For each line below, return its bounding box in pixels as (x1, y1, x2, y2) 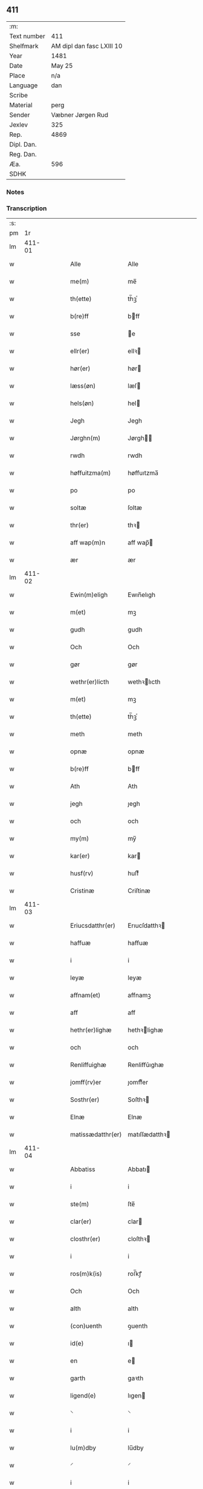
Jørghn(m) (70, 434, 101, 443)
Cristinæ (70, 886, 95, 895)
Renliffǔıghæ (127, 1061, 164, 1069)
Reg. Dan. (9, 150, 37, 158)
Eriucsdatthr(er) (70, 922, 116, 930)
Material (9, 101, 33, 109)
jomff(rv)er (70, 1078, 101, 1086)
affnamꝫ (127, 991, 151, 1000)
